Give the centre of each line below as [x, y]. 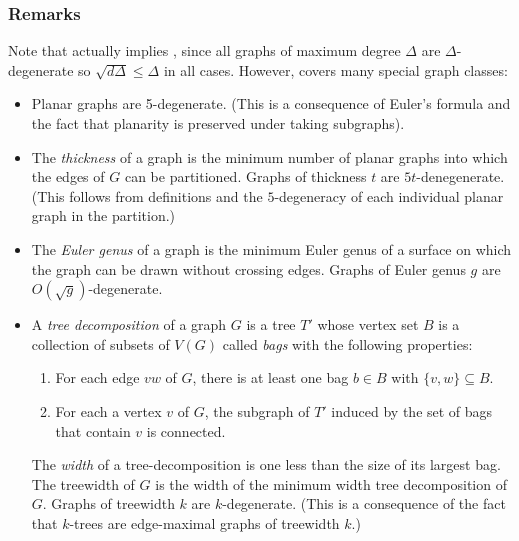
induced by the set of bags [412, 410]
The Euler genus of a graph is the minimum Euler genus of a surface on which [271, 248]
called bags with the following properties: [347, 343]
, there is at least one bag [270, 377]
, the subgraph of [257, 410]
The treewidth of [83, 483]
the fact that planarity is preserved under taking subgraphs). [218, 123]
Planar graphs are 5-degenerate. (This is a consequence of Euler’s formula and [271, 103]
